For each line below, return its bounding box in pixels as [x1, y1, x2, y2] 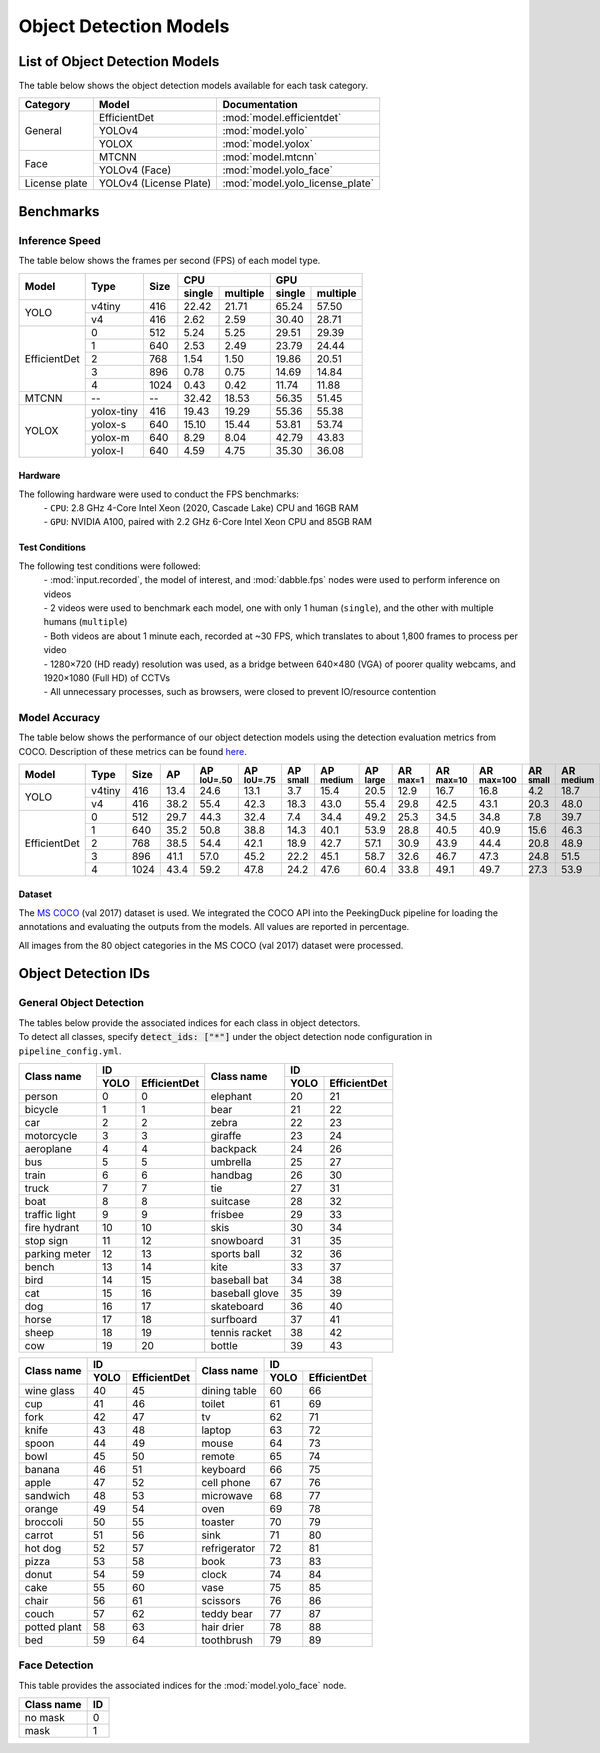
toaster [201, 1515, 235, 1529]
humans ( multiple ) [43, 616, 128, 628]
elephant [210, 1089, 252, 1103]
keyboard [201, 1462, 247, 1476]
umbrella [210, 1155, 252, 1169]
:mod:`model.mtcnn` [222, 150, 318, 164]
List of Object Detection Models [18, 53, 220, 70]
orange [24, 1501, 59, 1515]
